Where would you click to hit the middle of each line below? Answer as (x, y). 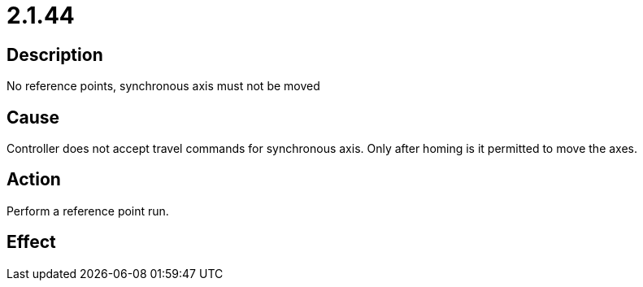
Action (34, 180)
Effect (31, 242)
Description (55, 54)
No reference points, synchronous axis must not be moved (163, 86)
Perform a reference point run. (88, 211)
